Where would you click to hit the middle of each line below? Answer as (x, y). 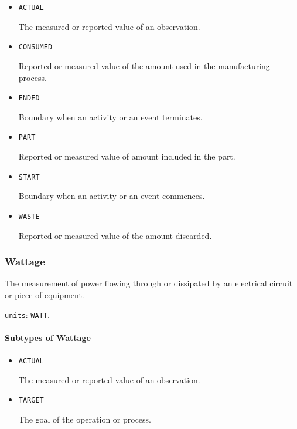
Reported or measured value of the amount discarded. (115, 235)
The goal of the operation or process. (85, 419)
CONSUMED (35, 47)
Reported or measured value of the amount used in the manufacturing (144, 65)
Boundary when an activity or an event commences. (112, 196)
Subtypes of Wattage (48, 337)
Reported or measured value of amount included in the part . (127, 156)
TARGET (31, 401)
